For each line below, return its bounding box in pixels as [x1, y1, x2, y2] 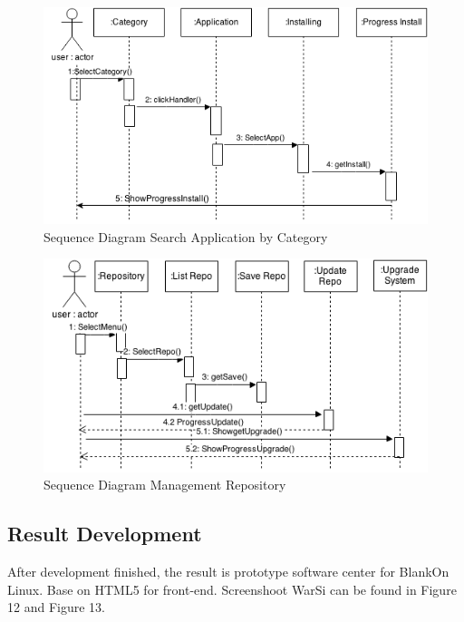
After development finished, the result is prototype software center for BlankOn [7, 561, 449, 580]
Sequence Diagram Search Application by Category [43, 227, 328, 246]
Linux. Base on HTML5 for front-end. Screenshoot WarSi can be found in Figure [7, 579, 457, 598]
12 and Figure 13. [7, 598, 105, 617]
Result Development [7, 520, 202, 548]
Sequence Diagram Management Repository [43, 475, 286, 494]
